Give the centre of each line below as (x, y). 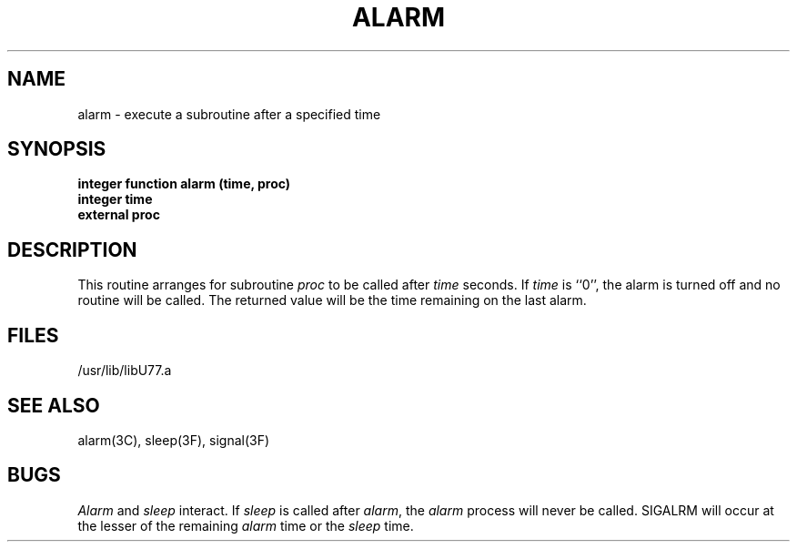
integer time (115, 199)
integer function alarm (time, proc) (184, 184)
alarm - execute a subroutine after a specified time (229, 114)
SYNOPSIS (57, 149)
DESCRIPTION (72, 249)
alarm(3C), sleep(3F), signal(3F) (174, 440)
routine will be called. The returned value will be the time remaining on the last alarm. (332, 300)
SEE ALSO (54, 405)
